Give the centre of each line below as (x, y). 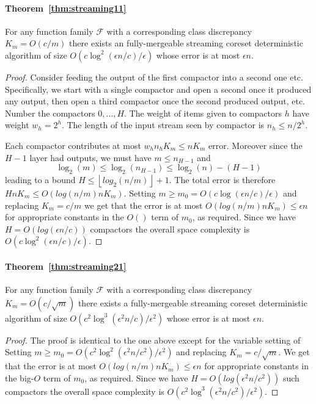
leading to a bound (40, 179)
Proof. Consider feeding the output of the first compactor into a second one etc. (154, 77)
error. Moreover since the (255, 145)
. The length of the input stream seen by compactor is (163, 125)
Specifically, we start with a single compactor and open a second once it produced (158, 89)
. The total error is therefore (222, 179)
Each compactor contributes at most (73, 145)
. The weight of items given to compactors (203, 113)
